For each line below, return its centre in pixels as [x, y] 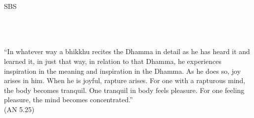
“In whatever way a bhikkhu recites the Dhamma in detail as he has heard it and [127, 51]
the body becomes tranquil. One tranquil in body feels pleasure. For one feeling [124, 90]
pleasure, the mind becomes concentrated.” [68, 100]
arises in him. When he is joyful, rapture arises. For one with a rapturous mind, [125, 80]
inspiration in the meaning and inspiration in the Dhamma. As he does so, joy [123, 71]
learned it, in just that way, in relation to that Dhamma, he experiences [113, 61]
